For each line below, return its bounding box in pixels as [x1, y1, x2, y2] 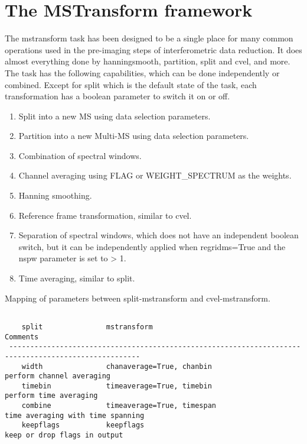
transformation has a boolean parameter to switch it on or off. [5, 90, 230, 102]
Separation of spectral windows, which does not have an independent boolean [18, 229, 299, 241]
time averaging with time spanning [5, 411, 145, 420]
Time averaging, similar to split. [18, 272, 135, 284]
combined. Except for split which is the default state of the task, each [5, 78, 257, 90]
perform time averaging [5, 391, 98, 400]
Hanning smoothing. [18, 189, 92, 202]
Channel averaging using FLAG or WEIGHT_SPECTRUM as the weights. [18, 169, 292, 182]
